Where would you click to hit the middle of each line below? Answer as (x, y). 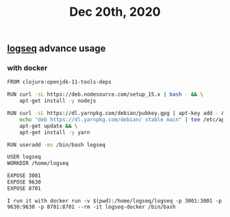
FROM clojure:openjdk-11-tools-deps (59, 82)
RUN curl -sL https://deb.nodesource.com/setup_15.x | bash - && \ (105, 94)
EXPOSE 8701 (24, 188)
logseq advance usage (56, 49)
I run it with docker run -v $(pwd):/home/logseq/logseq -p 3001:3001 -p (115, 201)
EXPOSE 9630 (24, 182)
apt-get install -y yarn (55, 132)
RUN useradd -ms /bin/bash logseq (56, 144)
